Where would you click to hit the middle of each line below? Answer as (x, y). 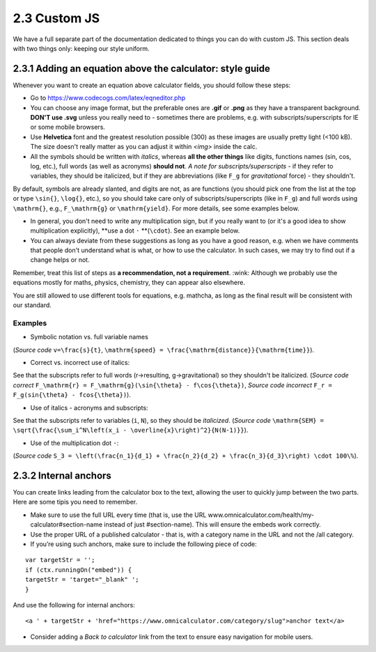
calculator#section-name (66, 525)
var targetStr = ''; (60, 560)
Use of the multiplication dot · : (75, 443)
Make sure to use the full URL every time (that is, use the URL (118, 515)
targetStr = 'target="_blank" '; (82, 580)
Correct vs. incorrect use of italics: (80, 362)
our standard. (32, 305)
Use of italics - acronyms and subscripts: (89, 407)
